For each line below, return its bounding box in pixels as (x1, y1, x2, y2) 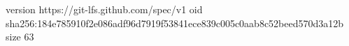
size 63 (6, 29, 34, 44)
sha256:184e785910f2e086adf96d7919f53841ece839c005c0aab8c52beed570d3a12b (6, 15, 344, 30)
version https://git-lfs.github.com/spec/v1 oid (6, 2, 203, 16)
